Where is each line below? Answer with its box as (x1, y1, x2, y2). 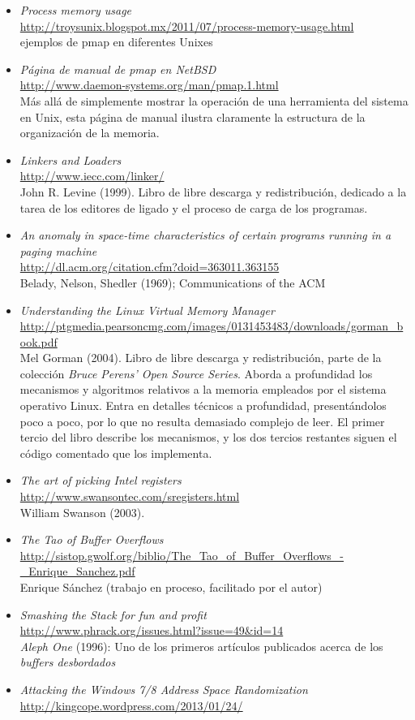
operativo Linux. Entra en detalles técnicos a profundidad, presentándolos (19, 397, 387, 414)
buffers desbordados (19, 653, 116, 670)
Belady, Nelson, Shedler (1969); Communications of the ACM (19, 274, 326, 291)
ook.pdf (19, 333, 58, 350)
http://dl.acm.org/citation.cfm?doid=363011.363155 (19, 258, 280, 275)
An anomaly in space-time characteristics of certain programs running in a (19, 226, 391, 244)
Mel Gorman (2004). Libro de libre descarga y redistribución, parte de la (19, 349, 382, 366)
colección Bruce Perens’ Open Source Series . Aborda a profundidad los (19, 364, 373, 382)
